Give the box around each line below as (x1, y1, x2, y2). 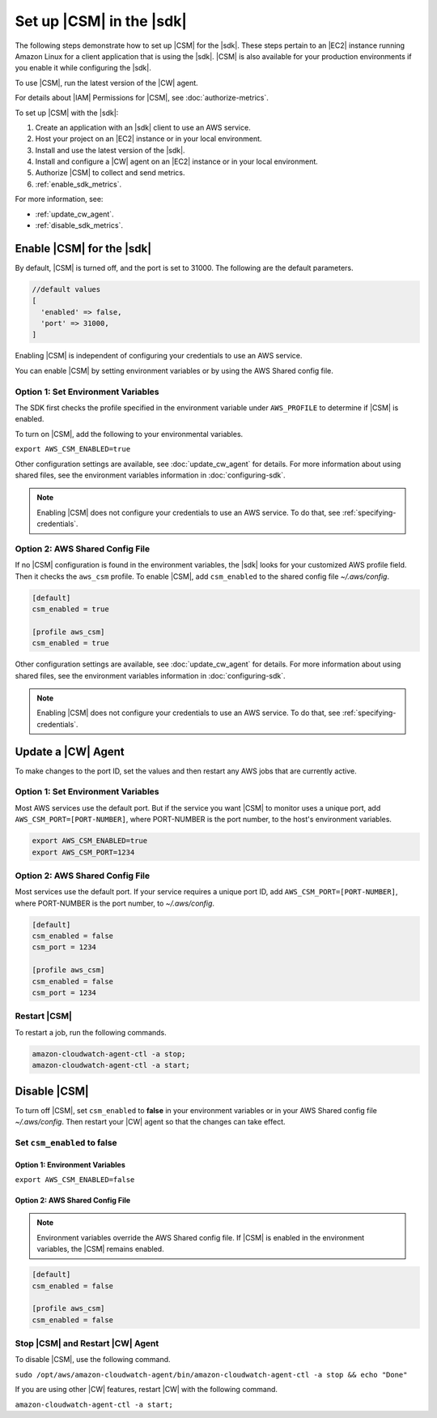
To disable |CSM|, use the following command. (15, 1355, 171, 1364)
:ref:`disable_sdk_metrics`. (35, 221, 123, 230)
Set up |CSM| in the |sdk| (15, 12, 188, 30)
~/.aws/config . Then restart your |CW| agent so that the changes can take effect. (15, 1117, 286, 1126)
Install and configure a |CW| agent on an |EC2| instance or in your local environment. (35, 156, 319, 166)
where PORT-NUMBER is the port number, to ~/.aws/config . (15, 898, 214, 908)
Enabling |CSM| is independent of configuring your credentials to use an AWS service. (15, 351, 303, 361)
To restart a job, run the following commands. (15, 1027, 168, 1037)
